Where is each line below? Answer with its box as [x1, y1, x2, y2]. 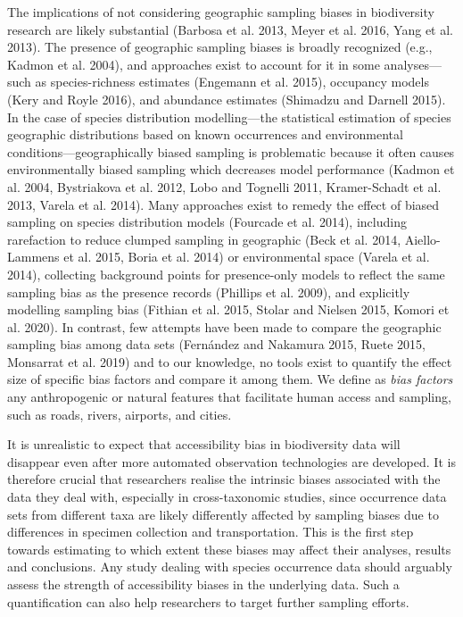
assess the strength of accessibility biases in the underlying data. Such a [7, 575, 400, 593]
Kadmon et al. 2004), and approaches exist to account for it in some [7, 54, 380, 73]
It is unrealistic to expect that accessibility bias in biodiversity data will [7, 435, 401, 454]
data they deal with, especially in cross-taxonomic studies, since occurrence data [7, 488, 447, 506]
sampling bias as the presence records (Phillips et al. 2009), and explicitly [7, 282, 410, 301]
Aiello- [404, 229, 441, 248]
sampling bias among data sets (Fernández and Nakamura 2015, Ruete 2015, [7, 335, 426, 354]
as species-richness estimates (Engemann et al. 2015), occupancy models [35, 72, 429, 91]
